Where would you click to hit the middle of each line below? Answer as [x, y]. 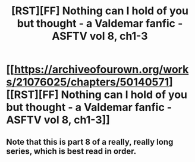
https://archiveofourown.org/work [101, 70]
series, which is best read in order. [71, 151]
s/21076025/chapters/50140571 [88, 82]
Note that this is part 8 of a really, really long [90, 142]
